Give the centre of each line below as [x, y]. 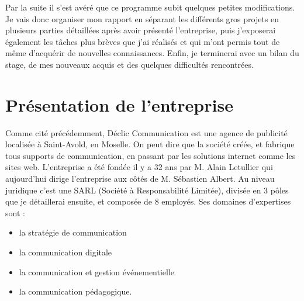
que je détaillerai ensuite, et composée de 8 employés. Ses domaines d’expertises [148, 201]
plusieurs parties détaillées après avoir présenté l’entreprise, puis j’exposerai [141, 30]
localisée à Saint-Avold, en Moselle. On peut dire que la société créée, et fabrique [150, 144]
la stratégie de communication [73, 232]
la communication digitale [65, 252]
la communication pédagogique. [75, 291]
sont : [15, 212]
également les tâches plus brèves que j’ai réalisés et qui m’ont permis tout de [143, 41]
